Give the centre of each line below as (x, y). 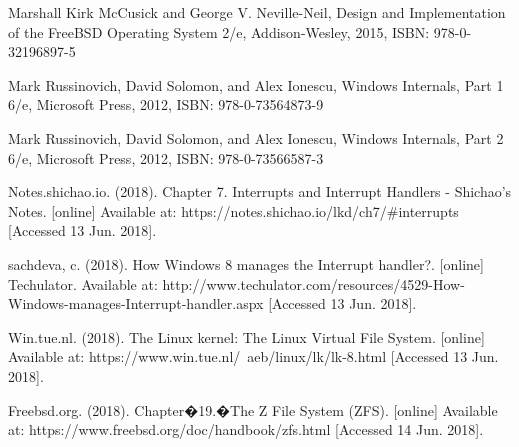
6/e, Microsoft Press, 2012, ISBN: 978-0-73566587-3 (166, 157)
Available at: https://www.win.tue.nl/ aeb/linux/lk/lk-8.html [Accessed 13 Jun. (253, 356)
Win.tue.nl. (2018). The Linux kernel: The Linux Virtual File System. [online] (246, 336)
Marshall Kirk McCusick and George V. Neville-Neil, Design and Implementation (257, 12)
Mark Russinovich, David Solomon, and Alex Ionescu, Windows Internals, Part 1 (256, 84)
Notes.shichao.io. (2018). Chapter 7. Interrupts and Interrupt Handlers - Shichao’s (260, 191)
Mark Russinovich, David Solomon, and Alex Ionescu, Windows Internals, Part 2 (256, 137)
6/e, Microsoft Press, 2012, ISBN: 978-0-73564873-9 (166, 104)
